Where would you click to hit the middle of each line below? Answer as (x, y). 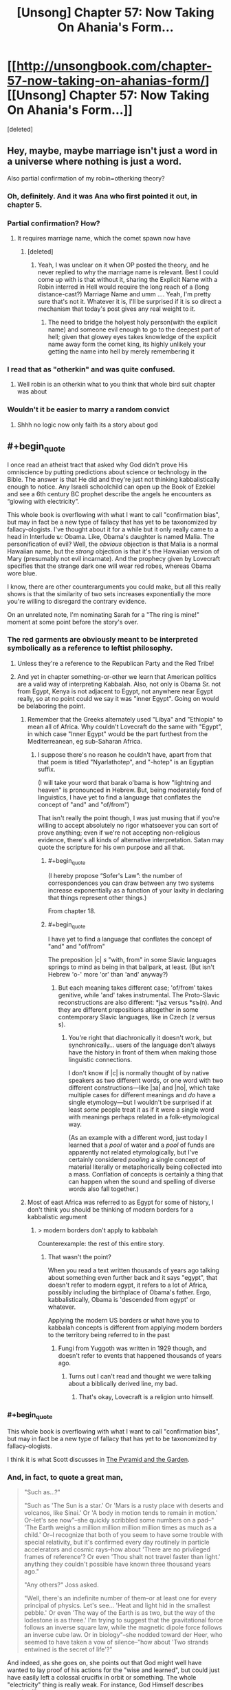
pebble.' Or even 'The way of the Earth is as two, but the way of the (119, 1613)
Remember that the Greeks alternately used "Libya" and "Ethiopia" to (125, 719)
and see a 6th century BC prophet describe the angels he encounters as (109, 493)
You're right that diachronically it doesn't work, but (140, 1038)
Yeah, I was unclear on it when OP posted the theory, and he (123, 265)
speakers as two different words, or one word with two (146, 1081)
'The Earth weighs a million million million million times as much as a (120, 1527)
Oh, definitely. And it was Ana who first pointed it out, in (102, 196)
